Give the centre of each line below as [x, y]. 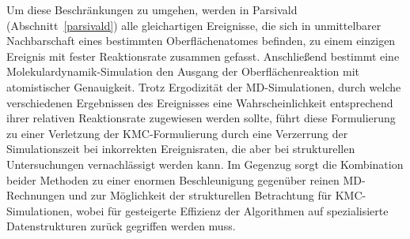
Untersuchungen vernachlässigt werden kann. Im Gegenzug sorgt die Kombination [205, 164]
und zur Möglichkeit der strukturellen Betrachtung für [200, 195]
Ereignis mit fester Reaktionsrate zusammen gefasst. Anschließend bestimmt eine [203, 56]
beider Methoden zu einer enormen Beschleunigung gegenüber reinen [173, 179]
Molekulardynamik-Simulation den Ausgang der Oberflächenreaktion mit [183, 71]
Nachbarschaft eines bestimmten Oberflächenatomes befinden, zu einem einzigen [201, 41]
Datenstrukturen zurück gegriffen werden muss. [121, 226]
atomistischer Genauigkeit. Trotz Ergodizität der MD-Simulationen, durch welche [204, 86]
